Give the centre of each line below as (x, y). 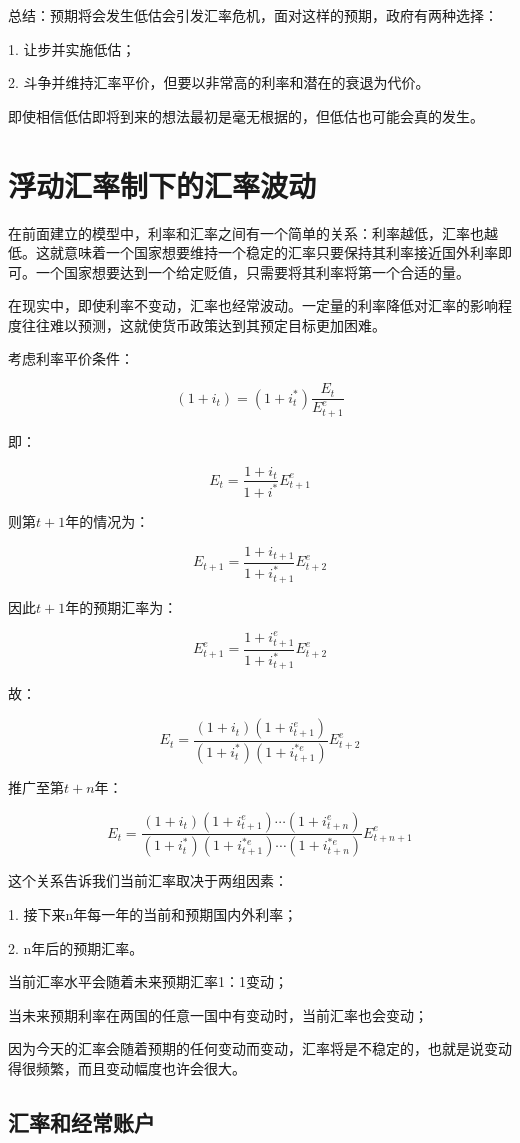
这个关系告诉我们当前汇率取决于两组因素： (148, 880)
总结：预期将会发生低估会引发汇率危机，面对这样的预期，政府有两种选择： (253, 15)
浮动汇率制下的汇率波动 (162, 184)
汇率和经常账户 (81, 1121)
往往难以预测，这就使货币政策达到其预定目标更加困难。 (203, 324)
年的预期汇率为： (121, 606)
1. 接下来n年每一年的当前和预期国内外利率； (153, 913)
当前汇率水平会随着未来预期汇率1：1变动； (148, 981)
